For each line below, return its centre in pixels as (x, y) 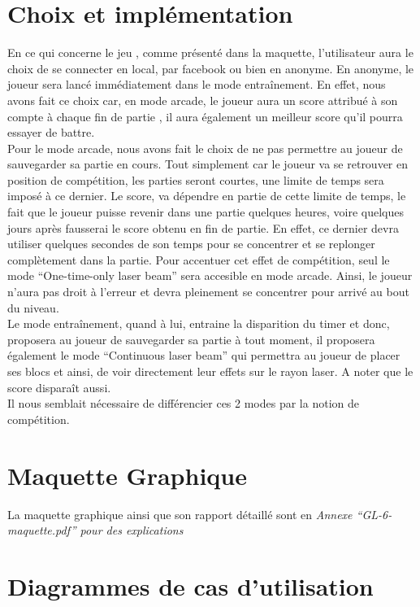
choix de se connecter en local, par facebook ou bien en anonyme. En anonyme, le (211, 68)
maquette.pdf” (42, 530)
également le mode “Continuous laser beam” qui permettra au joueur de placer (204, 355)
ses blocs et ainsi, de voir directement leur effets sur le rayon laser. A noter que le (210, 371)
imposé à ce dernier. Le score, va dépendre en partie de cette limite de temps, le (207, 196)
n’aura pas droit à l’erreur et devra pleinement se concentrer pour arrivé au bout (208, 292)
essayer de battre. (51, 132)
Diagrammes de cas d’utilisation (191, 585)
